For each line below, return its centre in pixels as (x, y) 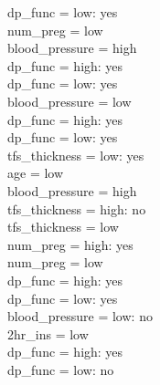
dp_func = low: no (61, 369)
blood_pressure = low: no (80, 316)
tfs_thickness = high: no (77, 208)
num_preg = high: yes (70, 244)
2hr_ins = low (48, 333)
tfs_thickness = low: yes (76, 155)
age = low (36, 173)
